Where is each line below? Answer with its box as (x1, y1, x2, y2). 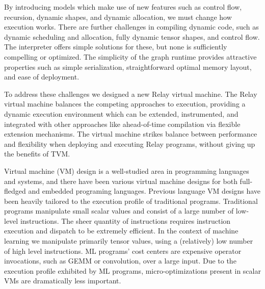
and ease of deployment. (4, 71, 79, 82)
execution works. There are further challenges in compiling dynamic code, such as (4, 21, 259, 32)
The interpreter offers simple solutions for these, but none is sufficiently (4, 41, 227, 52)
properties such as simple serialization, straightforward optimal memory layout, (4, 61, 252, 72)
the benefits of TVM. (4, 148, 70, 159)
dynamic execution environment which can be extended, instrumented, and (4, 108, 238, 119)
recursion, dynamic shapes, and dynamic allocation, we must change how (4, 11, 232, 22)
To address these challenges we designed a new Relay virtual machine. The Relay (4, 88, 257, 99)
